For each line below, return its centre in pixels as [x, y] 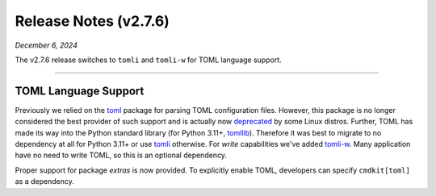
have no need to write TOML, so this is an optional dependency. [121, 155]
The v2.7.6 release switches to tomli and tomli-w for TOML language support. [148, 60]
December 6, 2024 [46, 45]
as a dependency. [44, 181]
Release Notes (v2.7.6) [92, 21]
